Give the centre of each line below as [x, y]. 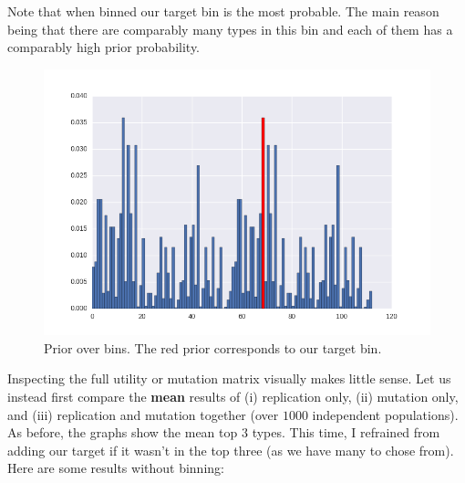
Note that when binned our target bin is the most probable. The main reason [223, 11]
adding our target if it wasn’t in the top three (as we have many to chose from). [231, 450]
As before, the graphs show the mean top [123, 432]
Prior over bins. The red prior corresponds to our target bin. [213, 347]
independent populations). [385, 414]
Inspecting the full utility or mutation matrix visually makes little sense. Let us [229, 378]
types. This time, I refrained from [346, 432]
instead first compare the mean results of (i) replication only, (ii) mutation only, [233, 397]
